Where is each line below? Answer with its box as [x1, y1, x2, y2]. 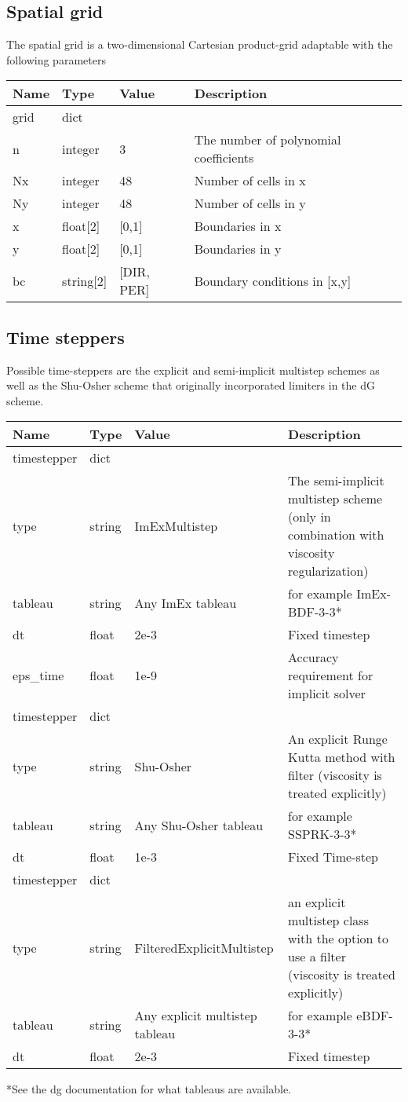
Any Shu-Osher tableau [134, 815, 264, 834]
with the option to [288, 929, 389, 948]
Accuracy [288, 648, 339, 667]
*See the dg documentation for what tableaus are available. [6, 1081, 291, 1097]
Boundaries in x [194, 217, 282, 236]
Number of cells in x [194, 171, 306, 190]
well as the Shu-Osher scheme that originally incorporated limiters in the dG [6, 377, 375, 394]
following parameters [6, 51, 106, 68]
